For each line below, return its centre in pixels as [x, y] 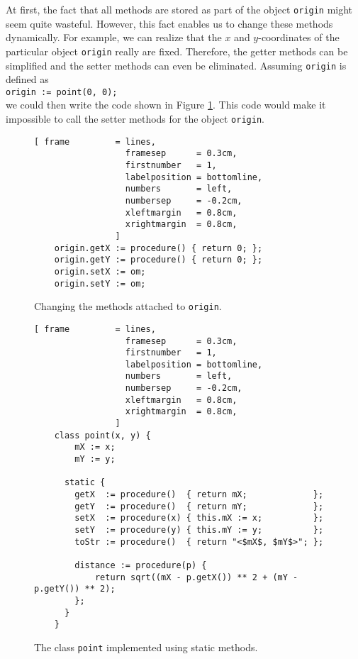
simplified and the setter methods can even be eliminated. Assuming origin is [176, 65]
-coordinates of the [299, 37]
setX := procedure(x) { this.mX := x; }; [199, 518]
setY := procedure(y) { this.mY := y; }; [199, 530]
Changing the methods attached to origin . [128, 306]
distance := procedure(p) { [141, 565]
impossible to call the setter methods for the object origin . [135, 118]
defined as [27, 79]
